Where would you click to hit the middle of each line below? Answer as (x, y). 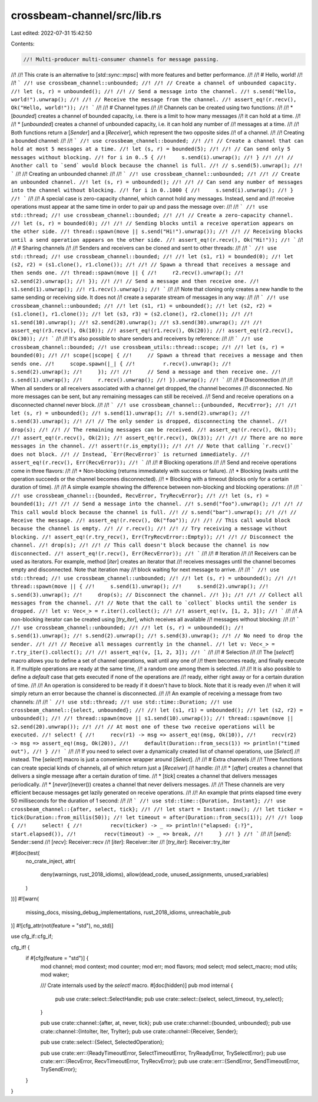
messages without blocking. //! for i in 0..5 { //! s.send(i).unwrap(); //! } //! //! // (152, 157)
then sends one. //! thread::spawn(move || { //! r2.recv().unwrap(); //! (127, 273)
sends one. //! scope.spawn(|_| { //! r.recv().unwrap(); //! (121, 364)
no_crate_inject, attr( (51, 861)
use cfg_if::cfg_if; (32, 936)
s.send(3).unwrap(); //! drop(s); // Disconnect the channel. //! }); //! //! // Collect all (157, 595)
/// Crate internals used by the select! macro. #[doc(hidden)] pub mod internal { (137, 985)
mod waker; (55, 974)
